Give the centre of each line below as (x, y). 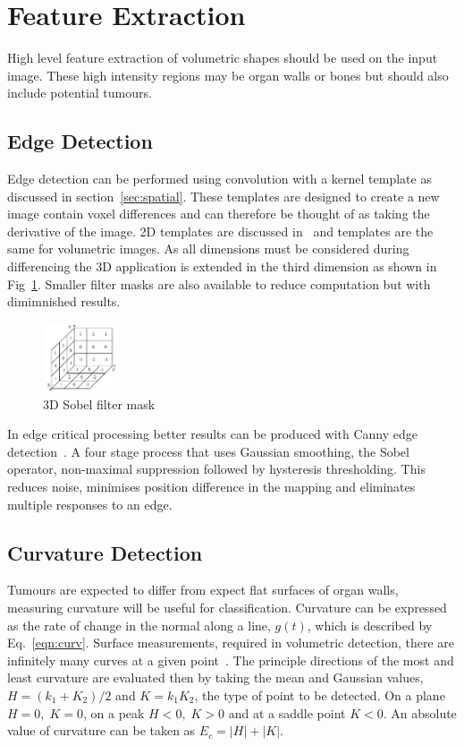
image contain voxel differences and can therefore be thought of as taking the (219, 214)
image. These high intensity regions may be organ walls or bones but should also (228, 75)
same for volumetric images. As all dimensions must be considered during (208, 249)
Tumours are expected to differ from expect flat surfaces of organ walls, (203, 590)
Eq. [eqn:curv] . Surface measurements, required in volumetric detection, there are (231, 643)
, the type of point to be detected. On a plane (320, 695)
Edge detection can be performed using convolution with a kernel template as (219, 179)
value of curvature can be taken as (101, 730)
